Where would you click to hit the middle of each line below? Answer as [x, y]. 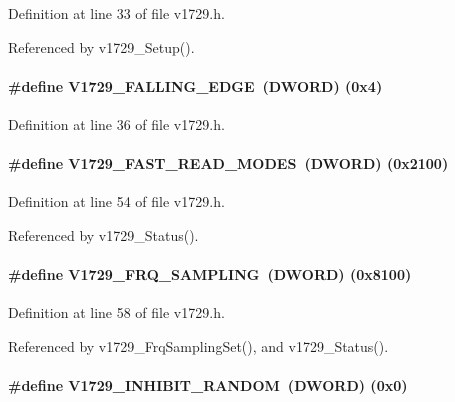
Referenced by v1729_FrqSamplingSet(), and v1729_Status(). [198, 345]
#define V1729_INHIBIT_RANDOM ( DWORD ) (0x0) [208, 385]
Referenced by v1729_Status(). [103, 234]
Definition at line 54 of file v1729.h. [116, 201]
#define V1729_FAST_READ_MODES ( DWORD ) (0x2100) [228, 163]
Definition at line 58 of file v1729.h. [116, 312]
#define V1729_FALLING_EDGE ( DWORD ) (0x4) [195, 85]
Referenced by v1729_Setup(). [101, 46]
